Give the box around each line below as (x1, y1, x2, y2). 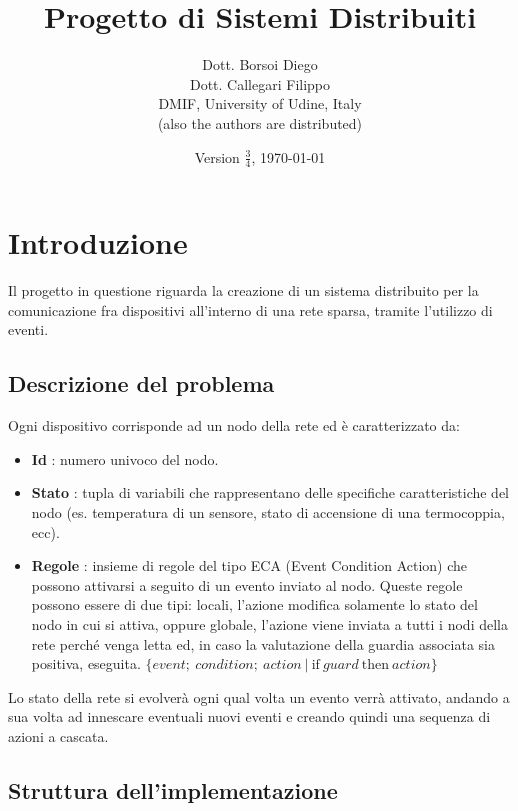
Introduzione (8, 222, 188, 263)
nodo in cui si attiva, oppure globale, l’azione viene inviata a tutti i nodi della (31, 614, 508, 634)
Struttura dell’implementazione (8, 774, 338, 805)
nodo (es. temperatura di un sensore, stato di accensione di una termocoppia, (31, 502, 505, 523)
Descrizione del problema (8, 368, 275, 399)
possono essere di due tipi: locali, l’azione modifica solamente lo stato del (31, 594, 478, 615)
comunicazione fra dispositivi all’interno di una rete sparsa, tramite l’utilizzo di (8, 299, 493, 320)
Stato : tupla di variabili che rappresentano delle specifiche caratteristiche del (31, 482, 510, 503)
